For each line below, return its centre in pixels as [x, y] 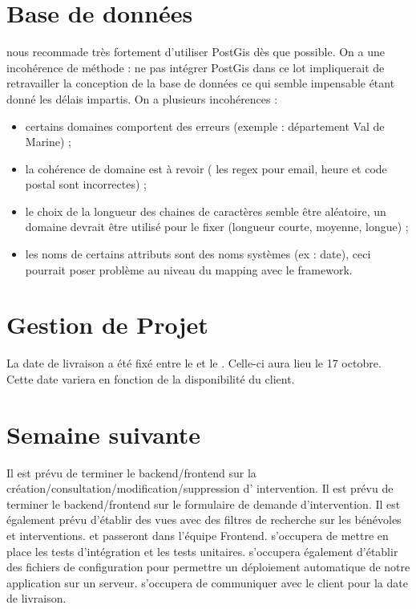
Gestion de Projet [107, 325]
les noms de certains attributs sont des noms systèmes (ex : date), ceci [198, 254]
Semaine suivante [104, 434]
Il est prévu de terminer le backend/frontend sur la [131, 472]
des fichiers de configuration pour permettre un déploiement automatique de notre [208, 567]
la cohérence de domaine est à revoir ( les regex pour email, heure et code [206, 168]
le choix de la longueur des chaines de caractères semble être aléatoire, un [206, 211]
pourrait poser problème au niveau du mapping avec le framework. [189, 269]
